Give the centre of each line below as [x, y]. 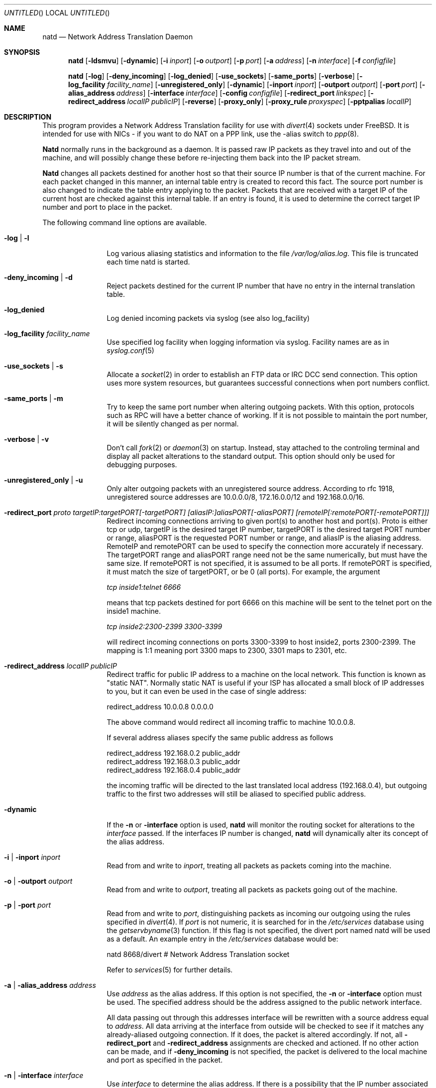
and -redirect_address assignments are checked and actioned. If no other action [286, 1043]
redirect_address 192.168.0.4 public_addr [174, 770]
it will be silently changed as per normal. [173, 424]
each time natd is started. [148, 262]
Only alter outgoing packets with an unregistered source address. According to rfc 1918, [251, 488]
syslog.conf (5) [130, 350]
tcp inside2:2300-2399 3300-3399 [164, 626]
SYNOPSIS [22, 52]
